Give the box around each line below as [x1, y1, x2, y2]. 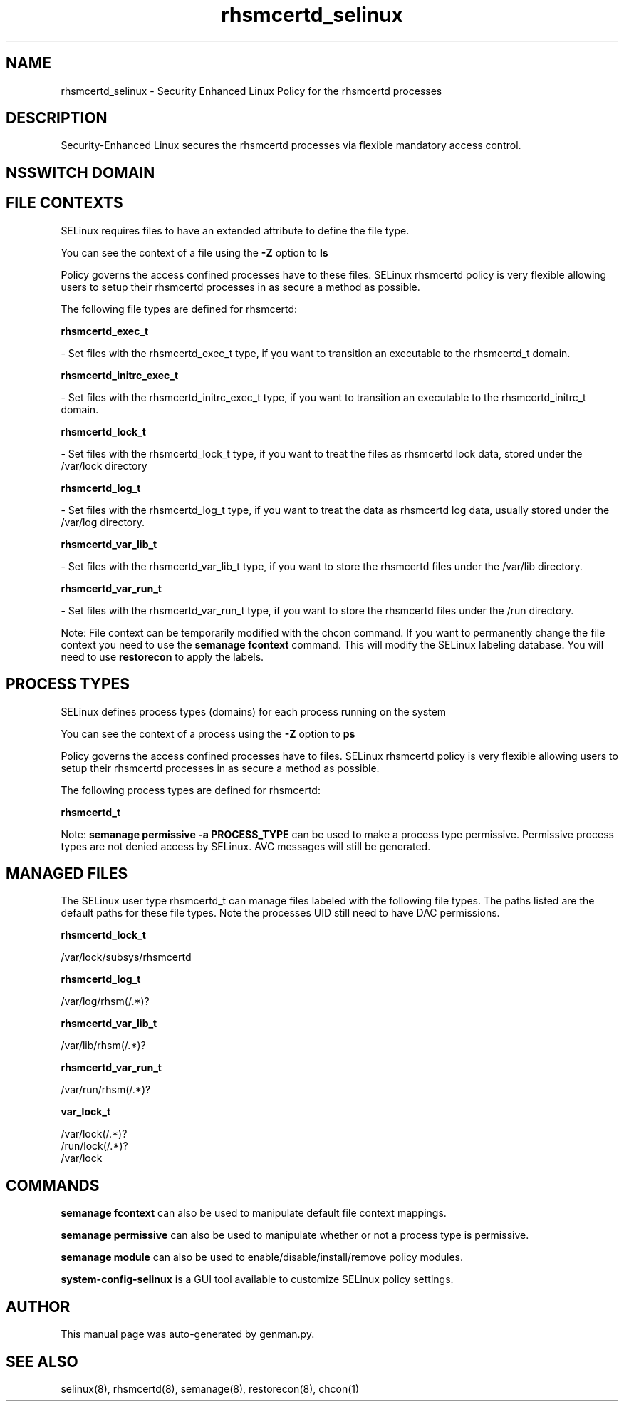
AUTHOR [6, 1297, 71, 1316]
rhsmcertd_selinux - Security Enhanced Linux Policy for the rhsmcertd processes [61, 84, 442, 97]
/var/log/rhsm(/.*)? [61, 995, 150, 1008]
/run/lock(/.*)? [61, 1140, 128, 1153]
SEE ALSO [6, 1352, 78, 1371]
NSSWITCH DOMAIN [6, 163, 155, 182]
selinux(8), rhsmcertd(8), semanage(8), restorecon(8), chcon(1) [61, 1382, 360, 1395]
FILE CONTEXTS [6, 194, 123, 212]
